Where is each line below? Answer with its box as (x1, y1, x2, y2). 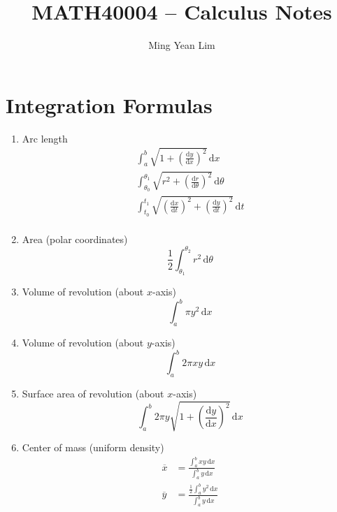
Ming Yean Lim (148, 38, 215, 52)
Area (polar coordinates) (22, 231, 128, 246)
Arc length (22, 131, 68, 145)
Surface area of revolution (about (22, 386, 164, 400)
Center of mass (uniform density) (22, 440, 164, 455)
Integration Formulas (6, 90, 213, 119)
